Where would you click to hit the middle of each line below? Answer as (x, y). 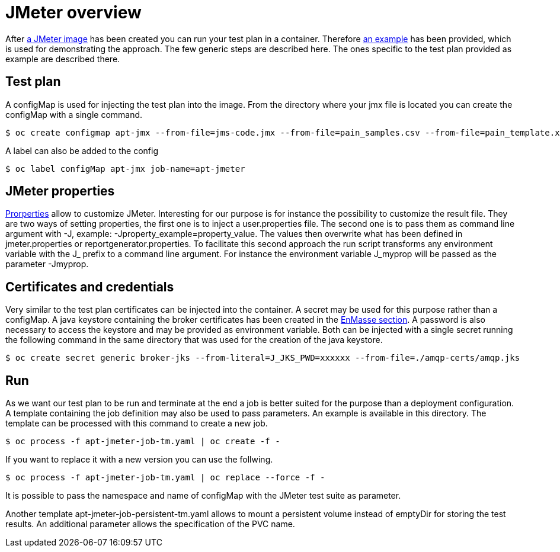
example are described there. (63, 59)
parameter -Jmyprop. (47, 264)
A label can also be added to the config (82, 150)
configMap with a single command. (74, 114)
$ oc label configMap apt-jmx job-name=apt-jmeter (125, 169)
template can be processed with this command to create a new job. (137, 423)
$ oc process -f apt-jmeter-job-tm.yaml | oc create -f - (143, 442)
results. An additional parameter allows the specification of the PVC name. (150, 524)
